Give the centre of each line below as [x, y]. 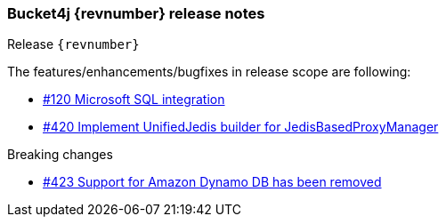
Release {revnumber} [73, 44]
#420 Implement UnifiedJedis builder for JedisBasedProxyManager [241, 127]
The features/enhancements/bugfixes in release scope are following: [209, 72]
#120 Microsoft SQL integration [134, 100]
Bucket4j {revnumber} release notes [136, 13]
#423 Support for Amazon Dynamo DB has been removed [212, 182]
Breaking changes [60, 155]
